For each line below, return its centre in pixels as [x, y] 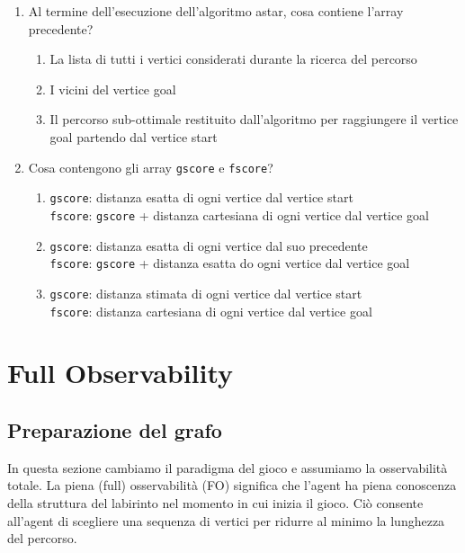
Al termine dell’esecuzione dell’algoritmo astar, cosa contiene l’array [216, 11]
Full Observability [121, 373]
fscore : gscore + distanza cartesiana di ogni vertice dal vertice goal [239, 214]
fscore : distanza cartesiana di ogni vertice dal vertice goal [211, 311]
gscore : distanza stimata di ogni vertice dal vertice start [206, 293]
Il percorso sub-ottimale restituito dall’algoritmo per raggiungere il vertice [254, 119]
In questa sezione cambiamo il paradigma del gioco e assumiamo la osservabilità [228, 467]
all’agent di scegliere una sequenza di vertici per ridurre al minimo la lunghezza [226, 520]
